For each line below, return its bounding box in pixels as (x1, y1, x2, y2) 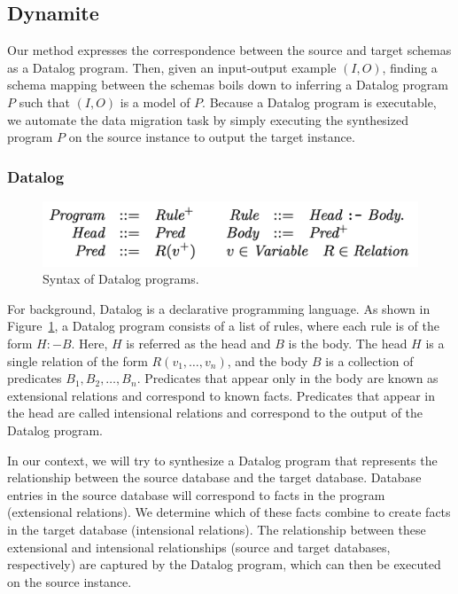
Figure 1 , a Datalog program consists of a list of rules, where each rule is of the (7, 317, 439, 335)
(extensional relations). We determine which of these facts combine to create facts (7, 503, 451, 521)
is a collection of (325, 351, 414, 370)
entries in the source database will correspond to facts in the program (7, 485, 385, 504)
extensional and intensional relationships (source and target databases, (7, 537, 391, 556)
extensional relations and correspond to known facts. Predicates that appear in (7, 386, 436, 404)
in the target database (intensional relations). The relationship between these (7, 520, 426, 538)
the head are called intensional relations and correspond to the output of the (7, 403, 423, 422)
